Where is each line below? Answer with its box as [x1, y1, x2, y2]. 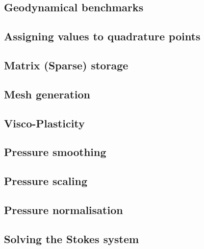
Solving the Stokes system [4, 231, 139, 246]
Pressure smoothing [4, 144, 106, 159]
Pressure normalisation [4, 202, 123, 217]
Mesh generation [4, 86, 90, 101]
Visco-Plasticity [4, 115, 85, 130]
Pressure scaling [4, 173, 87, 188]
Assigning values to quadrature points [4, 29, 201, 44]
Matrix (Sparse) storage [4, 57, 128, 72]
